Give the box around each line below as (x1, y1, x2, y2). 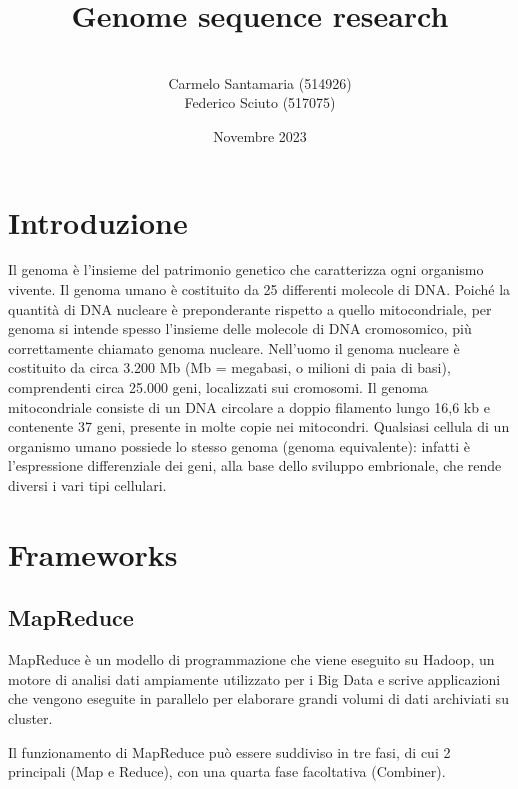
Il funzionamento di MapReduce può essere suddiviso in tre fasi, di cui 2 (8, 741, 451, 762)
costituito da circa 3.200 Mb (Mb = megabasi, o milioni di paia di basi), (8, 357, 451, 378)
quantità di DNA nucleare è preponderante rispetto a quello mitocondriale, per (8, 298, 492, 319)
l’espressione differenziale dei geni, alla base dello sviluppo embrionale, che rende (8, 455, 502, 476)
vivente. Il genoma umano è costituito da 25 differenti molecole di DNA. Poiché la (8, 279, 511, 300)
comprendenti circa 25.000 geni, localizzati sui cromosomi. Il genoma (8, 377, 428, 397)
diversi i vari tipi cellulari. (8, 474, 167, 495)
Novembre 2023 (213, 125, 307, 146)
